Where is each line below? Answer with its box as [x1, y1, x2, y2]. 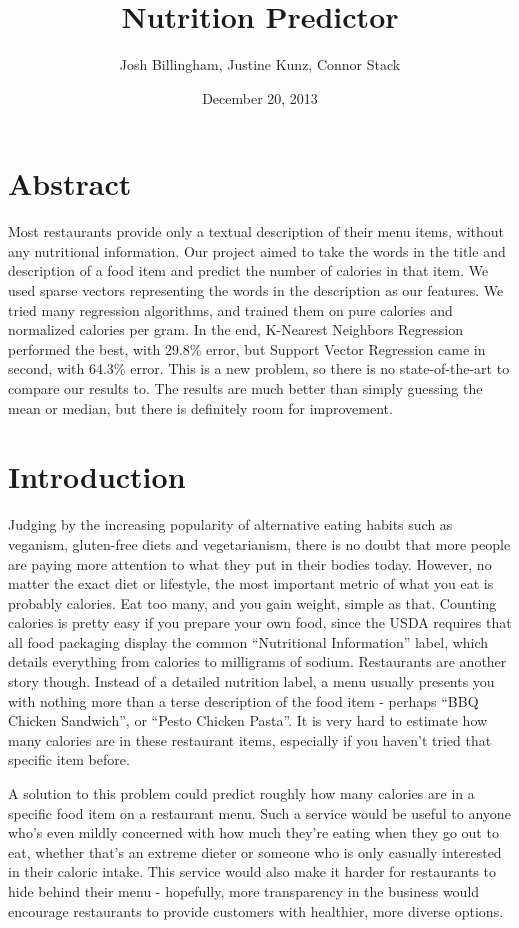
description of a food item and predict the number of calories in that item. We [8, 260, 489, 281]
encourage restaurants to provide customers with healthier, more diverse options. [8, 900, 504, 921]
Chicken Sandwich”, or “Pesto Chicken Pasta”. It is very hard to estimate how [8, 710, 488, 731]
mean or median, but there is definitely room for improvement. [8, 397, 393, 418]
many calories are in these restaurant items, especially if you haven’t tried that [8, 729, 492, 750]
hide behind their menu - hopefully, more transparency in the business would [8, 881, 480, 901]
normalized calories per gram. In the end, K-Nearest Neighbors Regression [8, 319, 464, 340]
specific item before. [8, 749, 130, 770]
